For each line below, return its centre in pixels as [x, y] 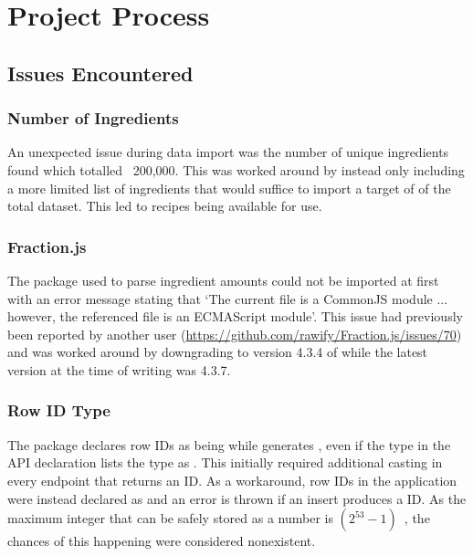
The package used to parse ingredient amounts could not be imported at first [223, 280]
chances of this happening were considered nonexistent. [162, 541]
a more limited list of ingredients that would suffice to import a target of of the [229, 188]
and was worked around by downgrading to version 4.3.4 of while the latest [218, 352]
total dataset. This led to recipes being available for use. [165, 206]
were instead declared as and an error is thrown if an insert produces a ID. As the [237, 498]
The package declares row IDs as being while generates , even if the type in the [229, 444]
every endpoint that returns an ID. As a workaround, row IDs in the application [232, 480]
